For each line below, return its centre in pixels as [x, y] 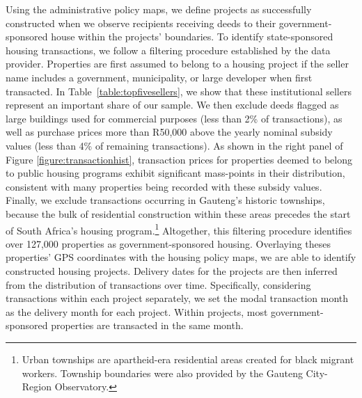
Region [37, 387]
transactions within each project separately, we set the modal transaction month [177, 298]
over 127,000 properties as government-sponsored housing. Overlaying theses [168, 243]
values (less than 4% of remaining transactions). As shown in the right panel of [174, 145]
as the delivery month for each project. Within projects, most [137, 311]
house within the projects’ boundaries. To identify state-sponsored [192, 37]
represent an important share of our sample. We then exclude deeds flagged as [172, 105]
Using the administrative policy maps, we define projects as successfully [159, 9]
